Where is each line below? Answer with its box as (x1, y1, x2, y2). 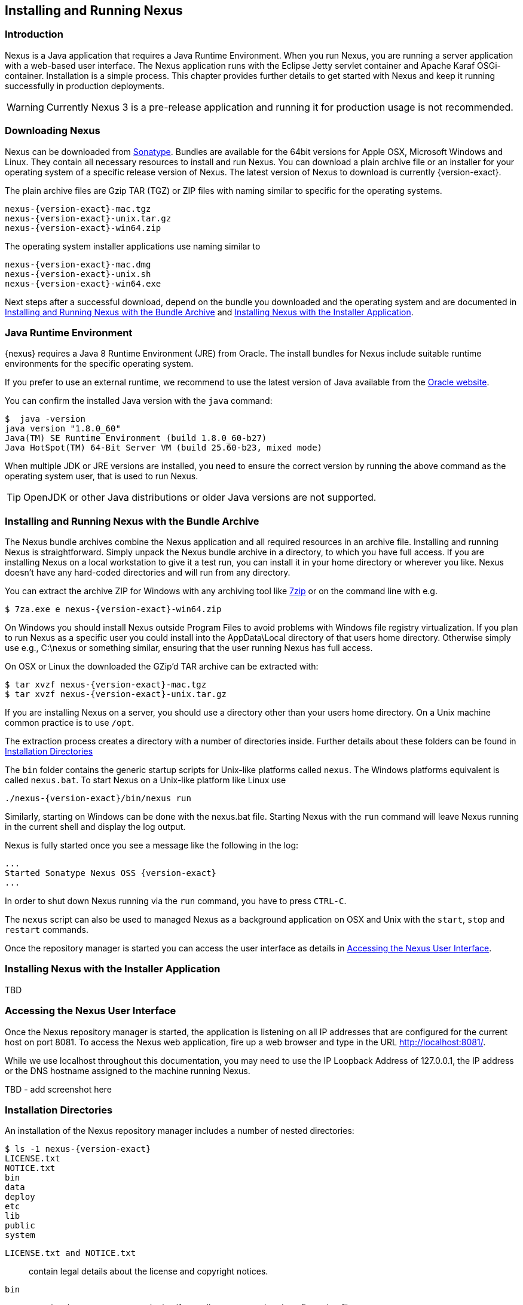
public (5, 1221, 35, 1231)
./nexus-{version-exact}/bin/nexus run (5, 793, 191, 804)
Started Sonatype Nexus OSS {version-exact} (5, 868, 217, 878)
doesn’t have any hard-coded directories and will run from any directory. (5, 567, 290, 578)
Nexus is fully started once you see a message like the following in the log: (5, 840, 299, 851)
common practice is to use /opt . (5, 717, 134, 728)
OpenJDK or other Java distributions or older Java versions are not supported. (23, 491, 377, 504)
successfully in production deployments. (5, 80, 164, 91)
